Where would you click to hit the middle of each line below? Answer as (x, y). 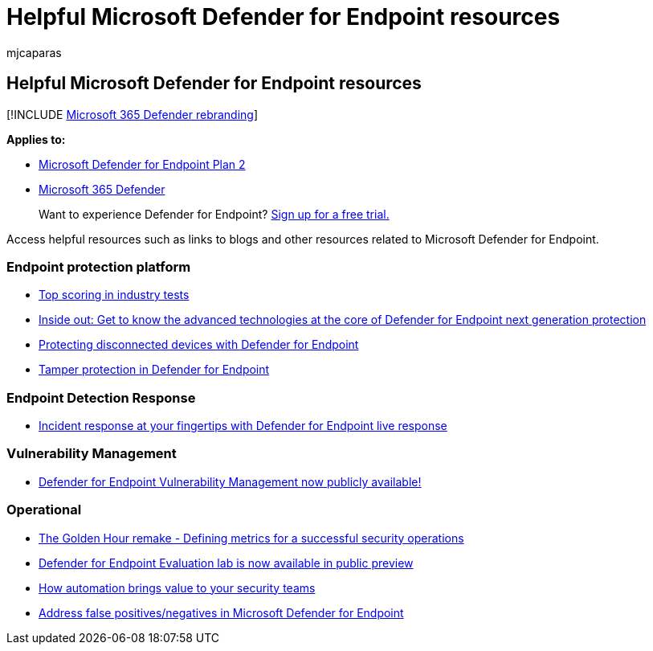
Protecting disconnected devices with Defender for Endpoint (199, 345)
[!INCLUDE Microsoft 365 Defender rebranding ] (133, 114)
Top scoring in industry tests (114, 295)
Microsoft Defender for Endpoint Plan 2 (142, 164)
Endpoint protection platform (99, 266)
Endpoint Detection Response (101, 397)
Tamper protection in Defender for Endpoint (154, 370)
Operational (44, 510)
